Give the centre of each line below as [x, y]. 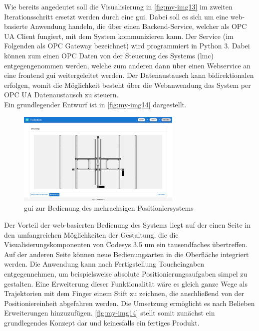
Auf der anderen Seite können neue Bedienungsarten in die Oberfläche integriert [127, 254]
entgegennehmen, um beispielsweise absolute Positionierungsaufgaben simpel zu [126, 273]
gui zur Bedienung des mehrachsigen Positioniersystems [109, 208]
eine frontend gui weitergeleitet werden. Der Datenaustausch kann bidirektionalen [129, 75]
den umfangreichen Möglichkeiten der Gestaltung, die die [91, 234]
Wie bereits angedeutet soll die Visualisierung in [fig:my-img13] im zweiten [118, 6]
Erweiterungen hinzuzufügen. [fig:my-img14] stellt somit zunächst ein [110, 313]
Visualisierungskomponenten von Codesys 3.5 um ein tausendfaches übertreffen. [126, 244]
